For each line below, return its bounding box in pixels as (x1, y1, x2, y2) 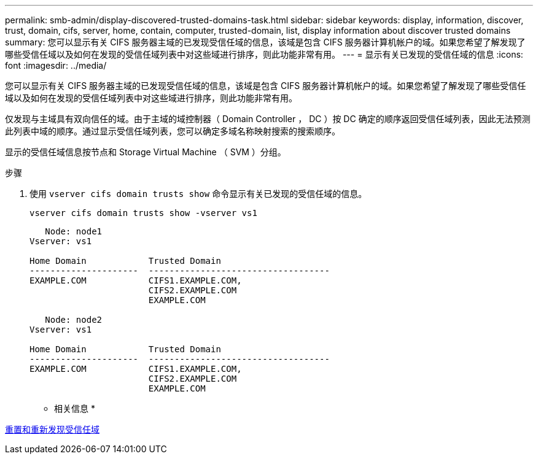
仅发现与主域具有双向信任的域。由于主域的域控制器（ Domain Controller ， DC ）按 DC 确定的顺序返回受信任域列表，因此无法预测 (5, 114, 531, 124)
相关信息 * (54, 403, 95, 414)
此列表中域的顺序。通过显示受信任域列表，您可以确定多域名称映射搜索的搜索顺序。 (5, 126, 340, 136)
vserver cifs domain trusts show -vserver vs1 (29, 208, 257, 218)
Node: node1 (45, 226, 103, 236)
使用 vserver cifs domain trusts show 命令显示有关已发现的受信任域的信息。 (29, 188, 367, 199)
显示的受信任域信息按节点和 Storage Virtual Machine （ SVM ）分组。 (5, 147, 286, 157)
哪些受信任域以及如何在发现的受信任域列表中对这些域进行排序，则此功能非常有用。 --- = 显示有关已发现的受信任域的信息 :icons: (5, 49, 523, 60)
